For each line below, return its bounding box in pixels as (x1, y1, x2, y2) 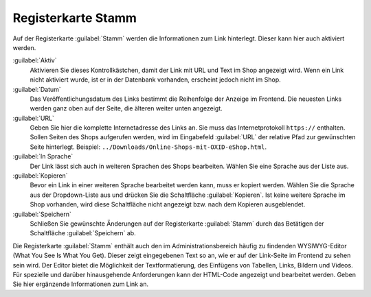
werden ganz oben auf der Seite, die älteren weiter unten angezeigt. (30, 104, 223, 112)
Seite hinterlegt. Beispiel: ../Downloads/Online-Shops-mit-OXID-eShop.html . (30, 143, 267, 151)
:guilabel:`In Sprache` (12, 152, 74, 161)
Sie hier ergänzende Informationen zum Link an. (12, 280, 149, 288)
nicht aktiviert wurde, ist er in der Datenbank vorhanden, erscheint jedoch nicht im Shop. (30, 75, 281, 84)
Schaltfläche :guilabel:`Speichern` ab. (30, 229, 137, 237)
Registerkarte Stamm (12, 10, 137, 25)
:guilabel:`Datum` (12, 85, 61, 93)
